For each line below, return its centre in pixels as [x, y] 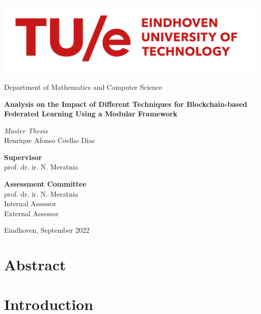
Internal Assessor [30, 203]
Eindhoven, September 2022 [47, 230]
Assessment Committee [45, 184]
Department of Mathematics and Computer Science [83, 87]
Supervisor [23, 157]
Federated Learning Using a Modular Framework [91, 114]
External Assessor [31, 213]
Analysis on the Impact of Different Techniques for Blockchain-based [126, 104]
